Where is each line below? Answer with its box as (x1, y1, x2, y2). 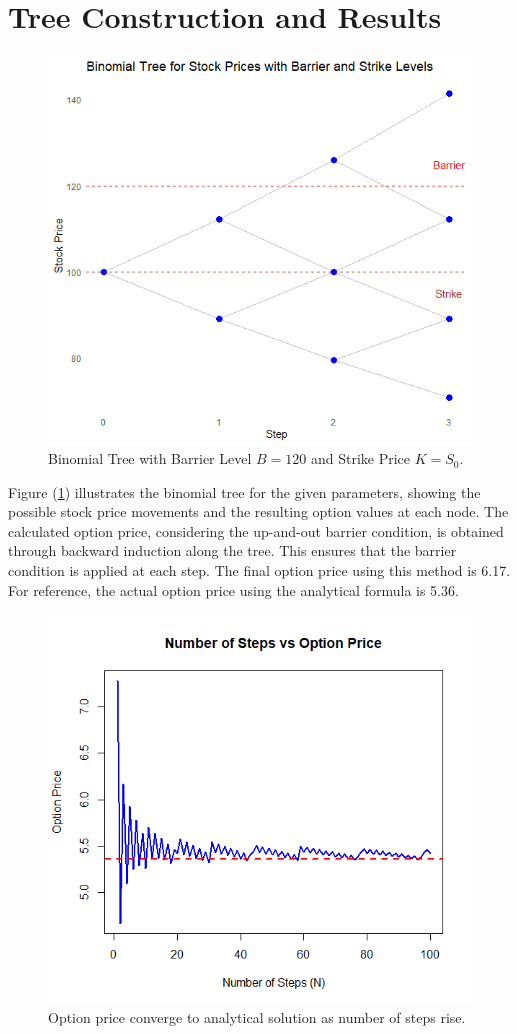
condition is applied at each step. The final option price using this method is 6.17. (8, 560, 511, 581)
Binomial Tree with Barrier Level (48, 448, 252, 469)
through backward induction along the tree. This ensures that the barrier (8, 540, 457, 561)
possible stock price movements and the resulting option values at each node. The (8, 501, 509, 522)
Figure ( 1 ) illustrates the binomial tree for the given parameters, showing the (8, 481, 481, 502)
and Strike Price (310, 448, 411, 469)
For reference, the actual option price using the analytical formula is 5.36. (8, 579, 459, 600)
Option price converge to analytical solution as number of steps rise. (48, 1007, 466, 1028)
